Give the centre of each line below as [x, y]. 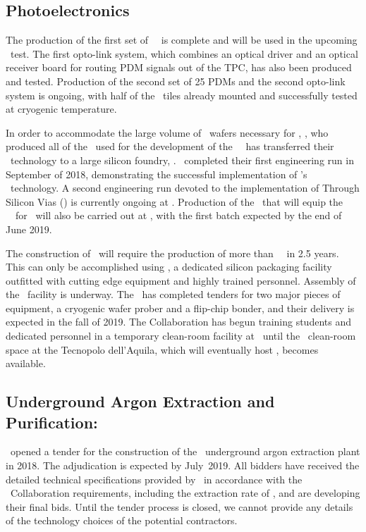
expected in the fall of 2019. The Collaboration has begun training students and [178, 322]
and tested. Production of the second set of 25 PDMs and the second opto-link [176, 81]
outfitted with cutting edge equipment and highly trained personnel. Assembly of [181, 280]
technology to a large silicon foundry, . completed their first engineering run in [182, 160]
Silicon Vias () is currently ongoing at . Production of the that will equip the [175, 201]
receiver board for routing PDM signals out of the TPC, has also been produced [179, 67]
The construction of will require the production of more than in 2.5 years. [172, 253]
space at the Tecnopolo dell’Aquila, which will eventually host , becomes [162, 349]
